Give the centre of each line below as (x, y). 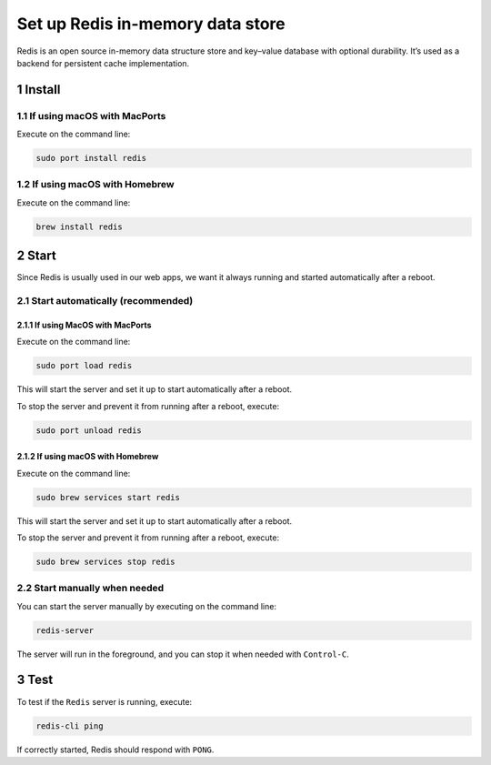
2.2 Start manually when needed (90, 589)
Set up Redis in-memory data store (151, 24)
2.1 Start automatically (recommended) (105, 301)
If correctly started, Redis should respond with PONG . (115, 750)
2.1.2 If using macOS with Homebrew (88, 457)
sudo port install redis (91, 158)
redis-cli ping (70, 726)
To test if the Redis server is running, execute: (105, 701)
